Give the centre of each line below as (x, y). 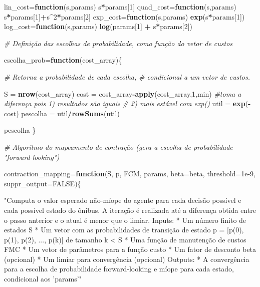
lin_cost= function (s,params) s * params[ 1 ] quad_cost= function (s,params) (120, 7)
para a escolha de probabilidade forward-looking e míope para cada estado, (119, 269)
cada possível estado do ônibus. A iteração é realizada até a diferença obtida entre (130, 210)
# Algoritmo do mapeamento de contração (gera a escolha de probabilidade (118, 147)
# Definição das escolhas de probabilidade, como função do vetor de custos (118, 43)
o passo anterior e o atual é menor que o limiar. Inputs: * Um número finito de (125, 220)
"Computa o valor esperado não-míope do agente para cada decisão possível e (123, 200)
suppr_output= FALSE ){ (43, 183)
